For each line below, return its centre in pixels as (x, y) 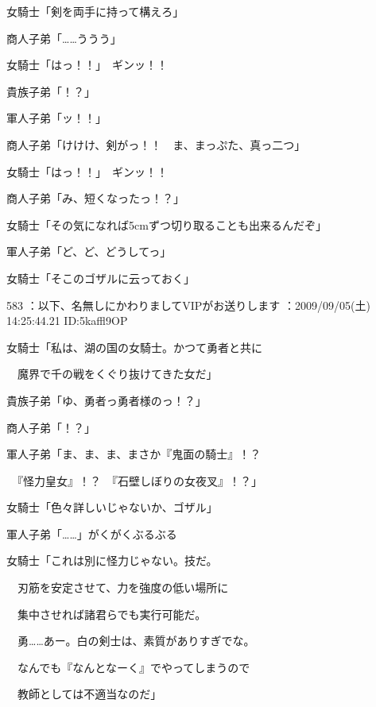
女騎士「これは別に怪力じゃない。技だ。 (112, 560)
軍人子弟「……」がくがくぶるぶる (92, 533)
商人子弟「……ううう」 (64, 38)
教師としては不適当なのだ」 (89, 694)
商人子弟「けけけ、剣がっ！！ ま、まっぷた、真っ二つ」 (156, 144)
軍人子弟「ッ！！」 (56, 118)
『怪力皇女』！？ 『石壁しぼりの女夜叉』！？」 (140, 480)
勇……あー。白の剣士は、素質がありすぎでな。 (136, 641)
